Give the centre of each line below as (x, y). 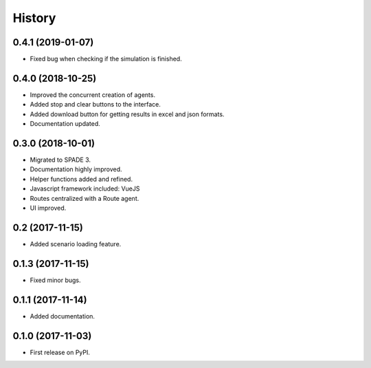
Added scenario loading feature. (76, 243)
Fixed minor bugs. (56, 280)
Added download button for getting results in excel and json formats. (127, 114)
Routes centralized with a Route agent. (85, 198)
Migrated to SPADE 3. (60, 160)
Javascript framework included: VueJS (85, 188)
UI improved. (48, 208)
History (34, 18)
